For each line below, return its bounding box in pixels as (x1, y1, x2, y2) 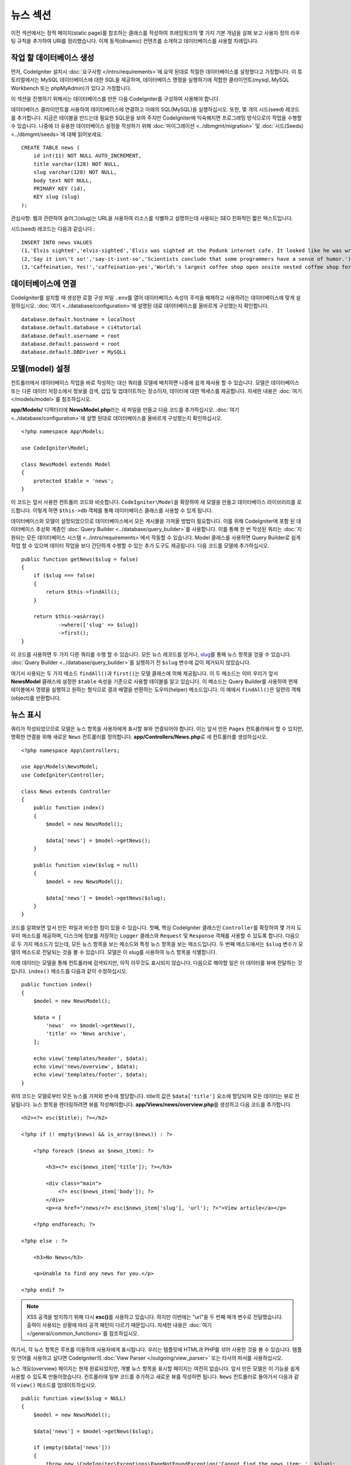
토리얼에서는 (11, 76, 40, 83)
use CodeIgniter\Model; (21, 444, 90, 451)
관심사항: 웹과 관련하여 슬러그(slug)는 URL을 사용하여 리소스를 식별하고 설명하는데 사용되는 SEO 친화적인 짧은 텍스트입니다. (11, 214, 293, 222)
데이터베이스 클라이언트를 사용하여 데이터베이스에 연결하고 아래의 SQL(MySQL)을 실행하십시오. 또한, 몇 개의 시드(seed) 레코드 (11, 106, 300, 113)
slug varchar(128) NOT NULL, (33, 169, 117, 176)
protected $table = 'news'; (33, 478, 114, 484)
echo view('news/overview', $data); (33, 1064, 139, 1070)
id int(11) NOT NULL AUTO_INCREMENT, (33, 152, 142, 159)
